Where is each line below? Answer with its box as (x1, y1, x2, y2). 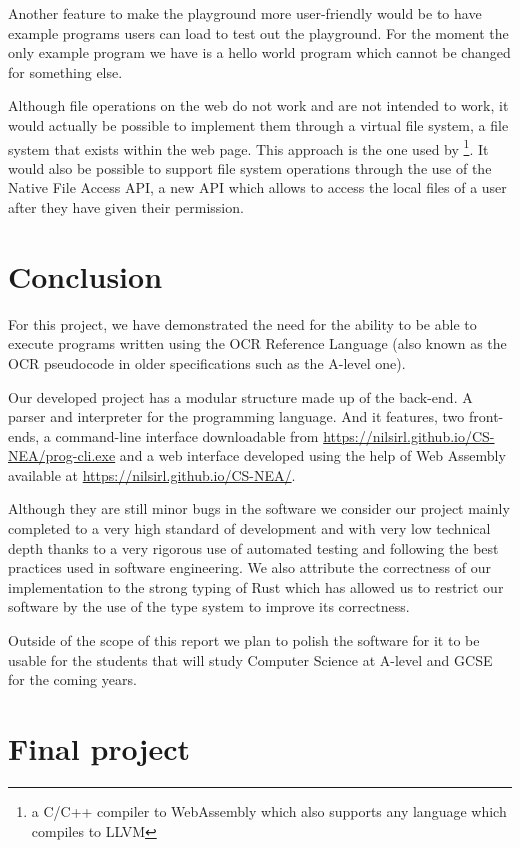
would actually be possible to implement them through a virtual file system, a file (8, 114, 509, 135)
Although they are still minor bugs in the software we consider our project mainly (8, 498, 510, 519)
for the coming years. (8, 669, 137, 690)
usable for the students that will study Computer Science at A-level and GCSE (8, 649, 493, 670)
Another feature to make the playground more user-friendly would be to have (8, 3, 482, 23)
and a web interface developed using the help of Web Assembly (119, 445, 506, 466)
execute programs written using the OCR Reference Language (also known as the (8, 333, 507, 354)
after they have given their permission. (8, 197, 244, 217)
